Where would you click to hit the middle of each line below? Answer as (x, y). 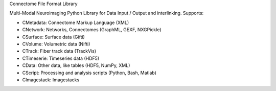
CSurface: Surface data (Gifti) (54, 37)
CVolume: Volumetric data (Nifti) (56, 44)
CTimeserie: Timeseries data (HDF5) (61, 58)
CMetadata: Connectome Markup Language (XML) (76, 22)
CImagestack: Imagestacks (51, 80)
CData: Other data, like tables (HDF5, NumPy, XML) (76, 65)
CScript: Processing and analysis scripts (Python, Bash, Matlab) (89, 73)
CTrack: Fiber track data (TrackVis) (59, 51)
